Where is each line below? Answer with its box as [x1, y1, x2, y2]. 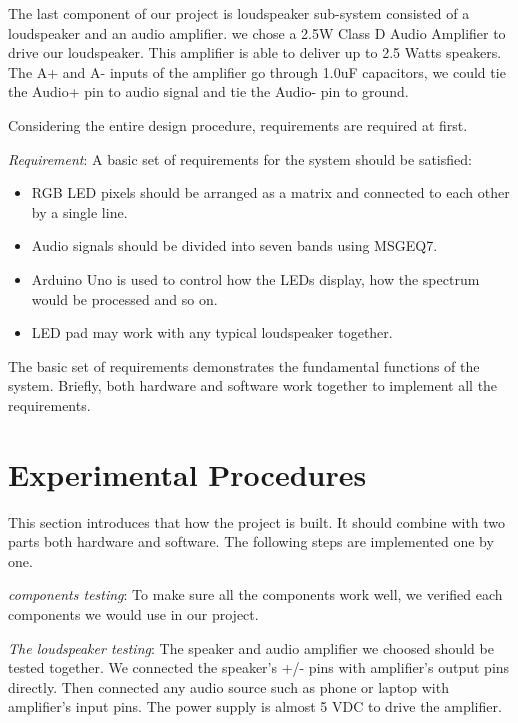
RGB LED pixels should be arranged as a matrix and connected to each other [31, 182, 510, 203]
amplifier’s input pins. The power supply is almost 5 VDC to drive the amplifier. [8, 696, 502, 717]
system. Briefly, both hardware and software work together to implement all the [8, 375, 498, 396]
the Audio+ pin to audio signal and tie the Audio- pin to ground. [8, 81, 409, 102]
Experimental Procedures [8, 453, 367, 494]
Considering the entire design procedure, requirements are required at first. [8, 114, 468, 135]
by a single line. [31, 201, 128, 222]
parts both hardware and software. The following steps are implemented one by [8, 531, 494, 552]
